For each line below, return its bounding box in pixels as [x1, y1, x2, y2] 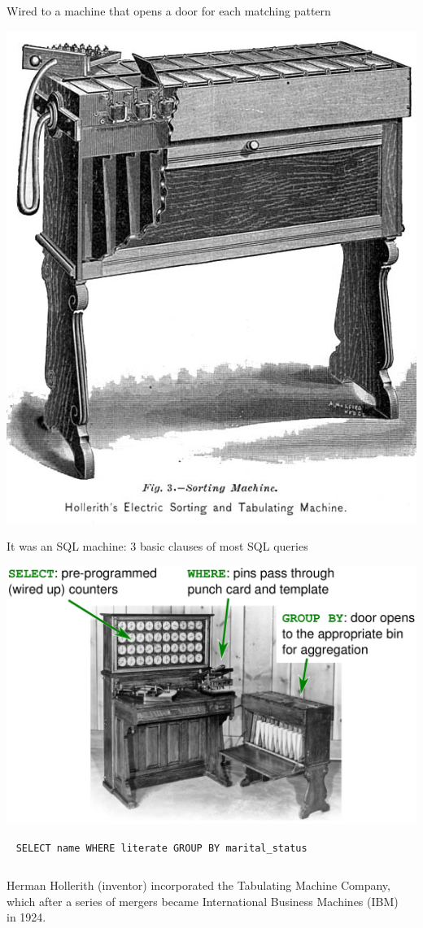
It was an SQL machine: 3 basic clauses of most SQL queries [7, 538, 308, 555]
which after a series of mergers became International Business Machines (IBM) [7, 892, 399, 909]
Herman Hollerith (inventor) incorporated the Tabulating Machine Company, [7, 877, 390, 894]
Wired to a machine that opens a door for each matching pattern [7, 2, 331, 19]
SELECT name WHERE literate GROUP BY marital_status [15, 842, 307, 854]
